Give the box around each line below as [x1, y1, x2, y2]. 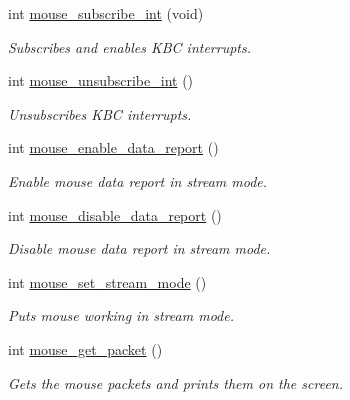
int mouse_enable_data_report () [8, 137, 219, 158]
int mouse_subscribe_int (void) [8, 3, 204, 23]
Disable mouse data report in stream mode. [8, 238, 271, 259]
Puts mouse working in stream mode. [8, 305, 234, 326]
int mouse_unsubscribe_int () [8, 70, 194, 91]
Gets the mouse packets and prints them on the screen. [8, 372, 344, 393]
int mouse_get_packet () [8, 338, 163, 359]
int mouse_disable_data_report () [8, 204, 222, 225]
